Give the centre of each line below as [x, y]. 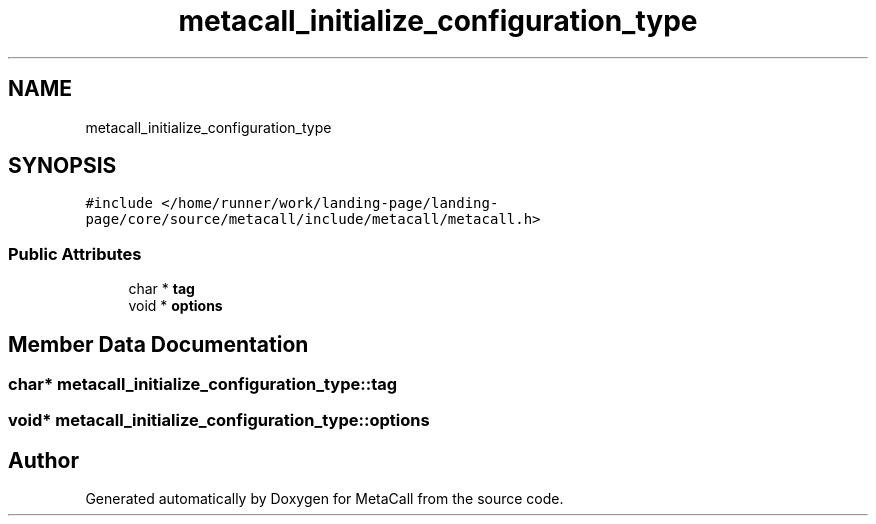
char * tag [161, 289]
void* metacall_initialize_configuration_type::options [219, 420]
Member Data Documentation [158, 344]
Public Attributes [75, 253]
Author [43, 460]
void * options [175, 306]
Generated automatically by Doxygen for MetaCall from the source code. [324, 499]
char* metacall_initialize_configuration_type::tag [203, 384]
